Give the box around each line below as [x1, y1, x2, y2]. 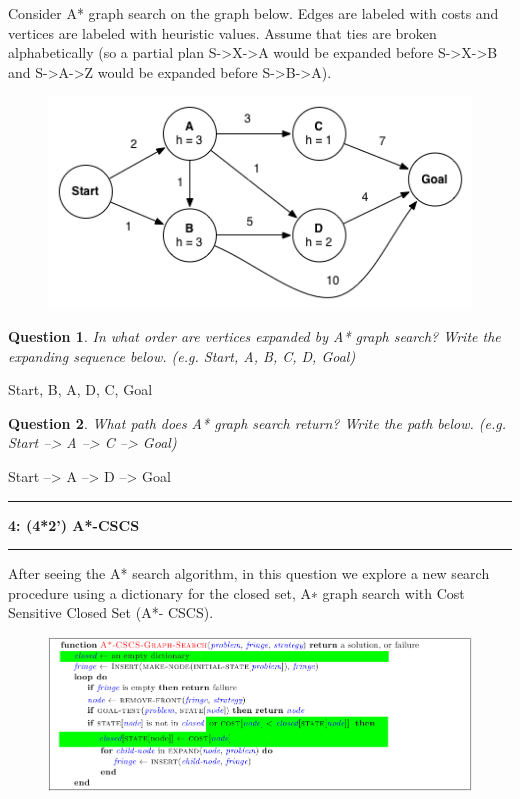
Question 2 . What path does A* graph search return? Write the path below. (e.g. [8, 412, 507, 433]
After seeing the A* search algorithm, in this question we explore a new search [8, 563, 490, 584]
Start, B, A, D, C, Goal [8, 379, 153, 400]
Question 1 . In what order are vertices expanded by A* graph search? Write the [8, 325, 501, 346]
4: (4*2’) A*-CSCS [8, 514, 140, 535]
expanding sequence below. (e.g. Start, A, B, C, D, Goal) [8, 345, 356, 366]
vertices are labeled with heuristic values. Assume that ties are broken [8, 22, 437, 43]
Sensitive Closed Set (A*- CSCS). [8, 602, 214, 623]
